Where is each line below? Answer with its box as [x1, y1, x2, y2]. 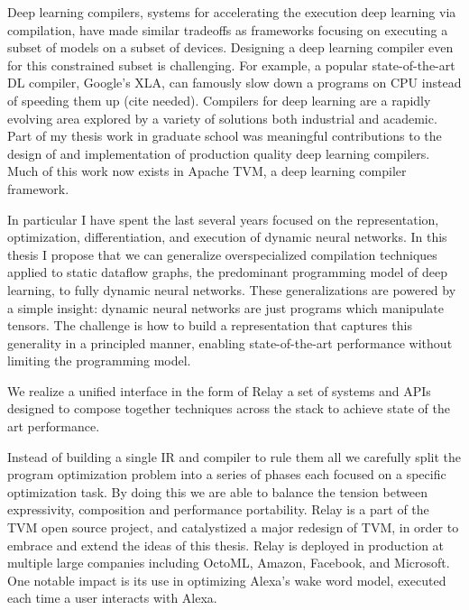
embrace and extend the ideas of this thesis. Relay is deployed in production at [7, 535, 445, 554]
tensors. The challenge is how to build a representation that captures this [7, 316, 412, 335]
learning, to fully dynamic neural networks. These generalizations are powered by [7, 280, 456, 299]
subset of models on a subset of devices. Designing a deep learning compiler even [7, 38, 454, 57]
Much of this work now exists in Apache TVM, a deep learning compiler [7, 162, 407, 180]
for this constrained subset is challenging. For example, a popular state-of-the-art [7, 55, 455, 74]
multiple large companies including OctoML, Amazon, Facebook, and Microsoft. [7, 553, 450, 572]
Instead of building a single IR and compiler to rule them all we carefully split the [7, 447, 461, 466]
